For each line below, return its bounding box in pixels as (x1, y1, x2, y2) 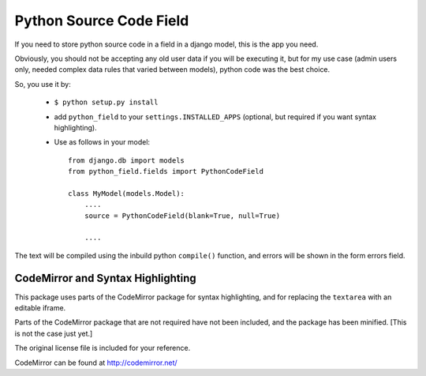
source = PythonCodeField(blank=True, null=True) (84, 211, 280, 220)
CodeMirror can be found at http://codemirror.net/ (14, 358, 177, 367)
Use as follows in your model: (54, 137, 150, 147)
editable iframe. (14, 303, 66, 313)
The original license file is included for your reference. (14, 344, 191, 353)
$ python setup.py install (54, 98, 159, 107)
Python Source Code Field (14, 12, 189, 29)
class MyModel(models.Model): (68, 189, 185, 197)
